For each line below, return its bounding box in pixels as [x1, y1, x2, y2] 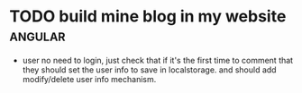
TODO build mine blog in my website [9, 6, 287, 27]
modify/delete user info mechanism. [22, 73, 157, 84]
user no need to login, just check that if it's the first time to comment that [22, 55, 294, 65]
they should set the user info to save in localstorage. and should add [22, 64, 277, 75]
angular [9, 25, 66, 46]
